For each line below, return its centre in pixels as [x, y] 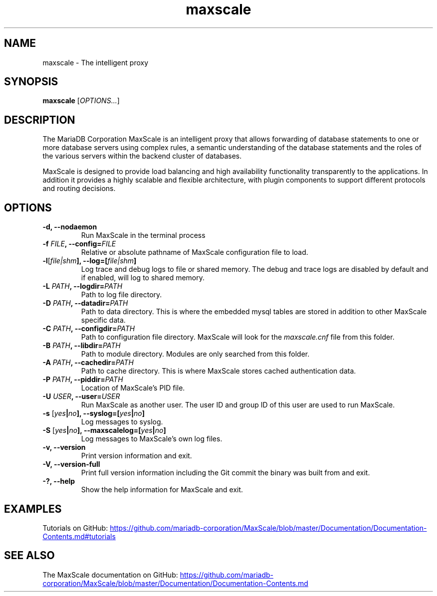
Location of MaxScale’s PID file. [133, 388]
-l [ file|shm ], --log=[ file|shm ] [90, 261]
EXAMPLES [33, 509]
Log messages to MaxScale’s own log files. [152, 439]
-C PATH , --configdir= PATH [89, 329]
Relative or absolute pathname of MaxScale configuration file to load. [195, 252]
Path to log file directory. [121, 295]
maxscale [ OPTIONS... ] [81, 101]
